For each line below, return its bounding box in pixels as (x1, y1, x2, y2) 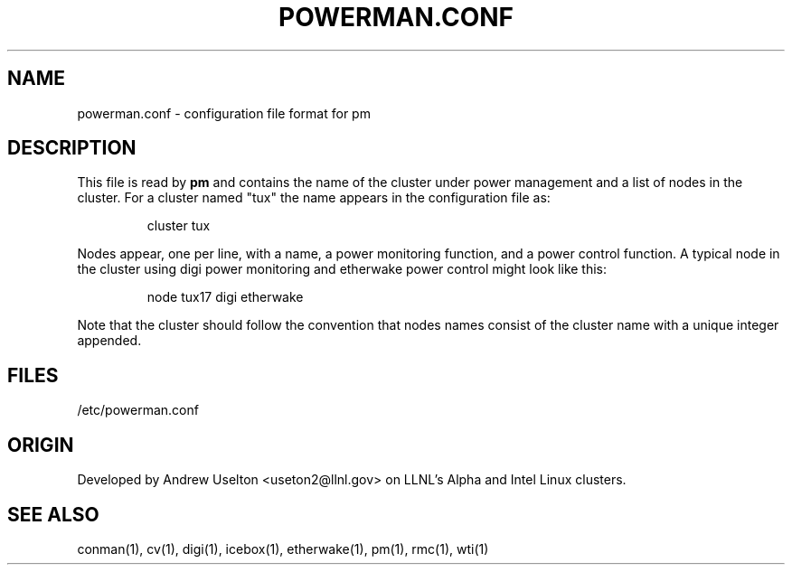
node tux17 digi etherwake (146, 289, 304, 305)
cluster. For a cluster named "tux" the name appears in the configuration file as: (77, 190, 551, 206)
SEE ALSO (7, 502, 99, 526)
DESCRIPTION (7, 136, 137, 160)
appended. (77, 333, 142, 349)
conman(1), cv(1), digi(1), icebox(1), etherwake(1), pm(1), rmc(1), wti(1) (77, 540, 489, 557)
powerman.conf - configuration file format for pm (77, 105, 371, 121)
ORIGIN (7, 433, 74, 456)
